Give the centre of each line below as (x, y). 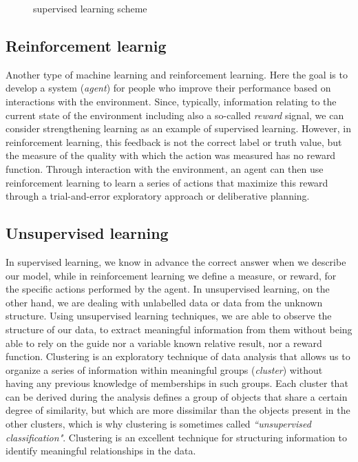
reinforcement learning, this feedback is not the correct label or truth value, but (174, 141)
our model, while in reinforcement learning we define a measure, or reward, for (171, 275)
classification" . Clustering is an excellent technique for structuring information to (176, 437)
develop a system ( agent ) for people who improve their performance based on (168, 88)
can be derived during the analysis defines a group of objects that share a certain (177, 396)
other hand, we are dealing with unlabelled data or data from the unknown (164, 302)
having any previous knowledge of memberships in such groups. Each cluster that (177, 383)
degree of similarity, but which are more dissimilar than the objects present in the (178, 410)
